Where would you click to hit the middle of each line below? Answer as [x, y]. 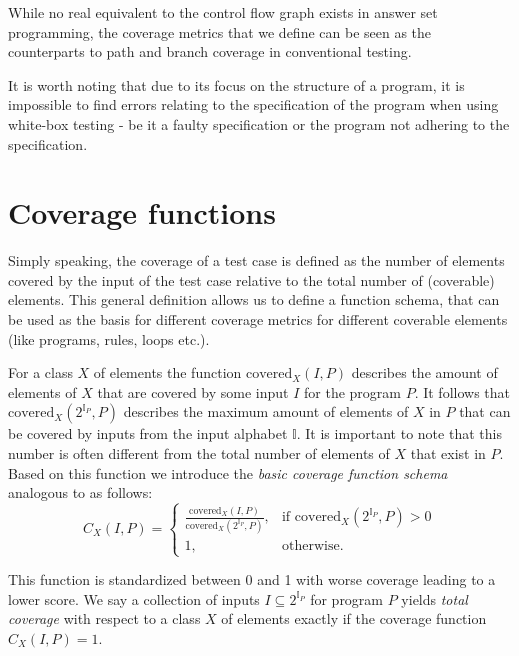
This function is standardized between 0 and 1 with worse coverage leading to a [252, 579]
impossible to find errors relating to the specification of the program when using [253, 104]
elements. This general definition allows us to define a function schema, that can [254, 299]
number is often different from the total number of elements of [199, 453]
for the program [352, 391]
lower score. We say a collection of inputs [134, 598]
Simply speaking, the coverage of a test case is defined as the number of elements [256, 260]
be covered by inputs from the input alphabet [148, 433]
